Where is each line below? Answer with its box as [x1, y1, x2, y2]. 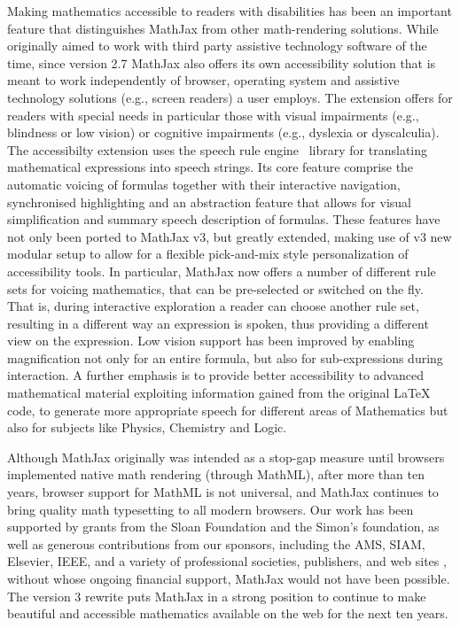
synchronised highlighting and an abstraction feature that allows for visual [7, 192, 411, 211]
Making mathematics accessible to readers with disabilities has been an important [7, 2, 452, 19]
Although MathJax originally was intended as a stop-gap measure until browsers [7, 447, 445, 466]
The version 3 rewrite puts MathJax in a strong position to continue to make [7, 586, 426, 605]
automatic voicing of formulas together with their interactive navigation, [7, 174, 401, 193]
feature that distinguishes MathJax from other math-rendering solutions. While [7, 19, 439, 37]
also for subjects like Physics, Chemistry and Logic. [7, 418, 287, 437]
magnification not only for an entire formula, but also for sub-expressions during [7, 348, 443, 367]
